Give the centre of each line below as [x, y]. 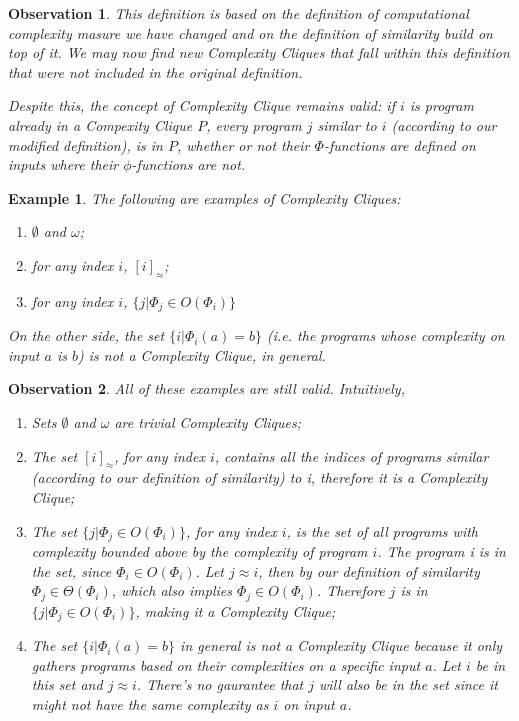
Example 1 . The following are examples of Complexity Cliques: [204, 197]
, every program [254, 124]
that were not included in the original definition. [155, 71]
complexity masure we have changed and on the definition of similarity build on [250, 32]
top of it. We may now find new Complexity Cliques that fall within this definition [259, 52]
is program [441, 105]
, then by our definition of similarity [369, 570]
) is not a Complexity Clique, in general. [201, 354]
